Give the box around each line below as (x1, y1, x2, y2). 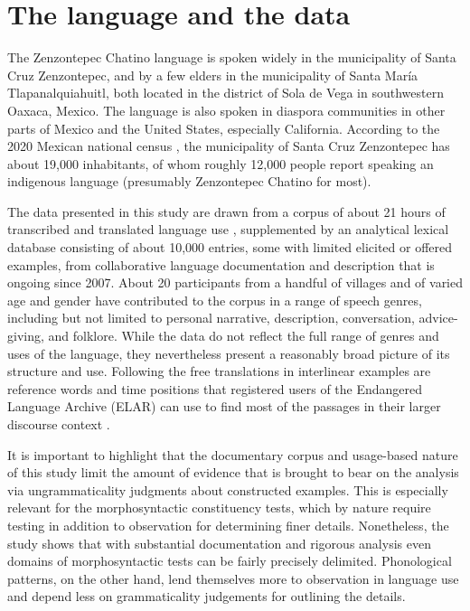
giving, (7, 326, 44, 345)
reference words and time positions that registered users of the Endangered (7, 379, 423, 398)
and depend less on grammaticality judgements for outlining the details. (7, 587, 406, 606)
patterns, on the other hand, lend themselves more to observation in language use (7, 569, 459, 587)
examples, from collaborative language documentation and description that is (7, 255, 435, 274)
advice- (418, 308, 458, 327)
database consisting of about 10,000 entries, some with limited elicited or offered (7, 238, 453, 257)
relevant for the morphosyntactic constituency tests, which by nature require (7, 498, 431, 517)
